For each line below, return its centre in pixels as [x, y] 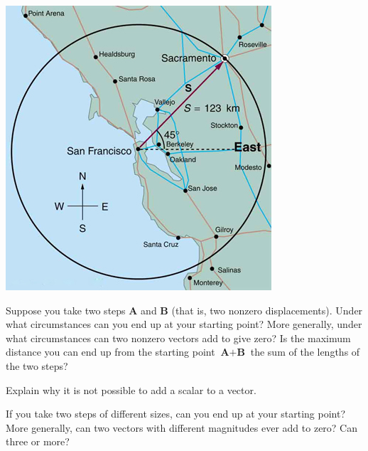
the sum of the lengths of [305, 352]
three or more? [38, 441]
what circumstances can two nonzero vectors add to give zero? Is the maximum [178, 338]
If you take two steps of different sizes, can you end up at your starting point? [176, 414]
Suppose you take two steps [66, 310]
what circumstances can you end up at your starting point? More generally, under [184, 324]
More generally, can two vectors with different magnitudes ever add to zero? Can [182, 427]
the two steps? [37, 365]
